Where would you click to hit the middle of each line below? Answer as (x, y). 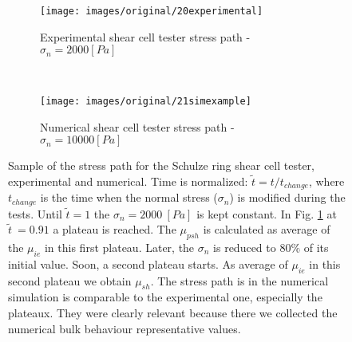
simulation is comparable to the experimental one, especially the (165, 297)
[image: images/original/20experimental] (152, 11)
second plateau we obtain (70, 280)
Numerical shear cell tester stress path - (137, 126)
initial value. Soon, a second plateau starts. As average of (148, 263)
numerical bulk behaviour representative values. (125, 328)
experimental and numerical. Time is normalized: (128, 181)
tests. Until (35, 213)
